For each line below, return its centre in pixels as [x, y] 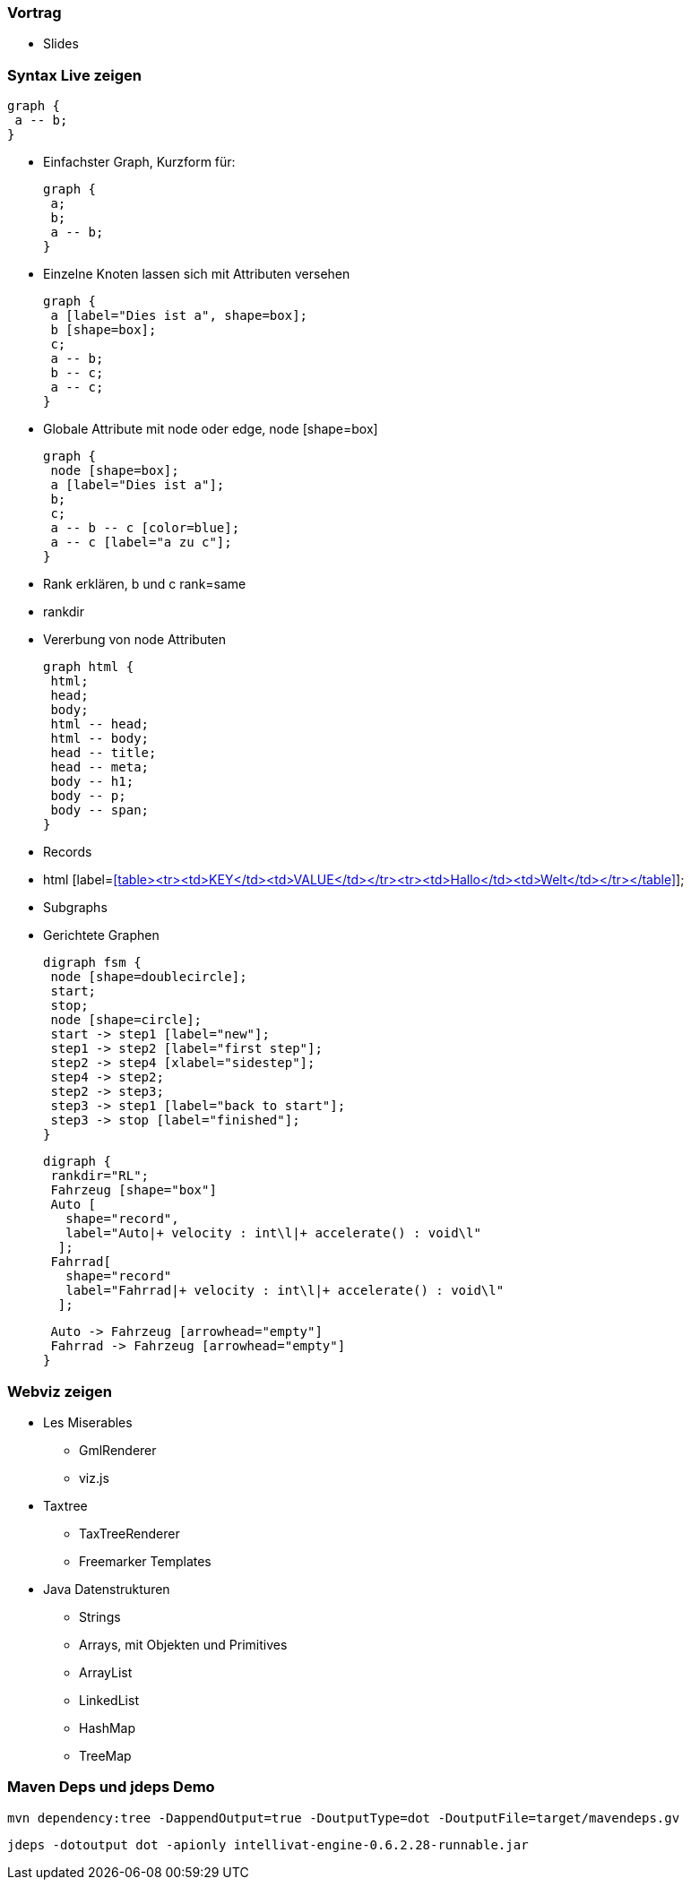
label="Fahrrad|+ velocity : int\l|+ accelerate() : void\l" [285, 1291]
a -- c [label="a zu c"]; [141, 543]
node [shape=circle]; [126, 1020]
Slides [61, 44]
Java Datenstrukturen [107, 1589]
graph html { [89, 667]
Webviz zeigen [60, 1391]
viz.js [94, 1478]
